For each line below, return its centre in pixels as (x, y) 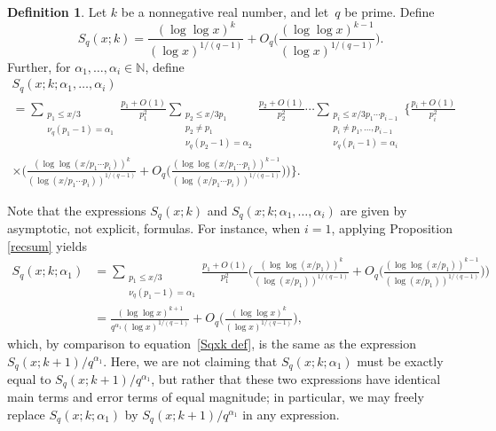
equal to (29, 378)
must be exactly (400, 360)
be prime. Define (390, 12)
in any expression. (291, 415)
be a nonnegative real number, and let (225, 12)
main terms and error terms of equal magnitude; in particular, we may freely (216, 397)
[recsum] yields (47, 245)
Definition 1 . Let (57, 12)
